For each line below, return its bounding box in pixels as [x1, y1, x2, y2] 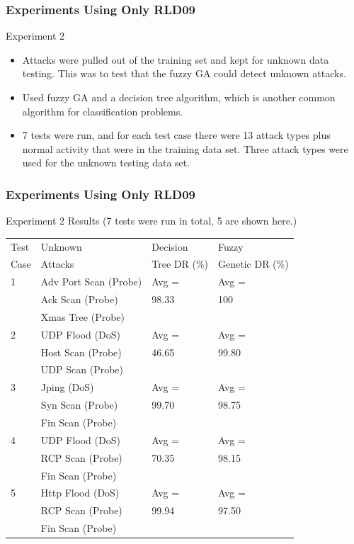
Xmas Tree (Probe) [40, 309, 125, 324]
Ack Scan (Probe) [40, 292, 118, 307]
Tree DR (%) [152, 256, 209, 271]
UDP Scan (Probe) [40, 362, 123, 377]
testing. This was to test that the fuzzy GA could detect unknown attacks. [22, 66, 346, 81]
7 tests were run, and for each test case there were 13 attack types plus [22, 127, 331, 142]
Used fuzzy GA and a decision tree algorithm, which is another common [22, 90, 336, 104]
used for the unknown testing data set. [22, 155, 190, 170]
